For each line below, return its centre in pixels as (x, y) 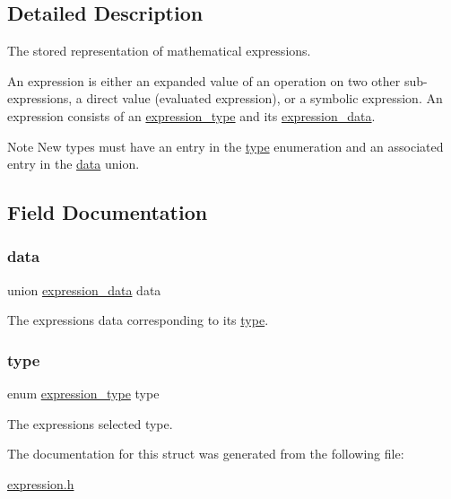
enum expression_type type (83, 394)
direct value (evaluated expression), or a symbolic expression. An (265, 98)
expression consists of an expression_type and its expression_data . (191, 115)
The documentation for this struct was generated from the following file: (206, 454)
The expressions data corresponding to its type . (138, 320)
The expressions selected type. (90, 423)
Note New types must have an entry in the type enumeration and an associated (225, 146)
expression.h (41, 483)
